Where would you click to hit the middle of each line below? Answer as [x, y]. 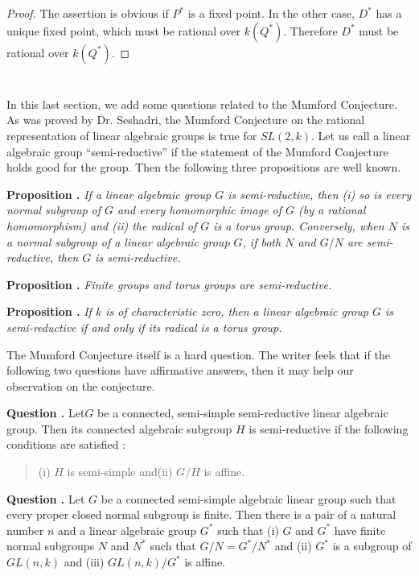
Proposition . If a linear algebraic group [109, 194]
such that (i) [248, 530]
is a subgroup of [372, 546]
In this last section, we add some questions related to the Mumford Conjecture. [202, 104]
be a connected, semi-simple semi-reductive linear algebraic [243, 413]
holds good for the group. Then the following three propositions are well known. [204, 167]
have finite [360, 530]
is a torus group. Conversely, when [299, 225]
